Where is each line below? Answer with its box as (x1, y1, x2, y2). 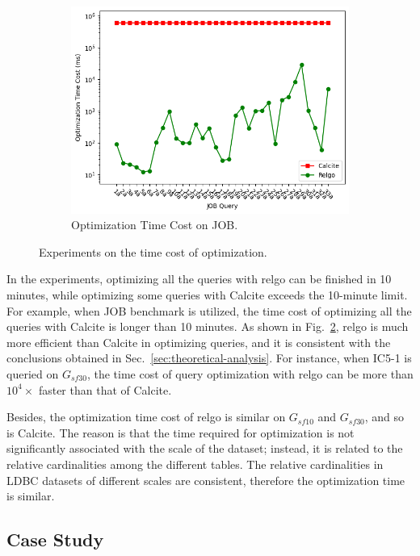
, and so (364, 408, 405, 425)
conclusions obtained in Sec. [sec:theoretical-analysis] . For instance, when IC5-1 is (6, 349, 412, 366)
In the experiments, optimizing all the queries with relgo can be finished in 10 (6, 270, 392, 287)
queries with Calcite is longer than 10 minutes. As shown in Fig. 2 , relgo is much (6, 318, 409, 335)
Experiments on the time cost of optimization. (39, 243, 267, 260)
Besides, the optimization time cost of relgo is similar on (6, 408, 286, 425)
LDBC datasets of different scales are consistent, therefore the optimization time (6, 471, 405, 488)
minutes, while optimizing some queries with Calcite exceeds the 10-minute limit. (6, 286, 408, 303)
